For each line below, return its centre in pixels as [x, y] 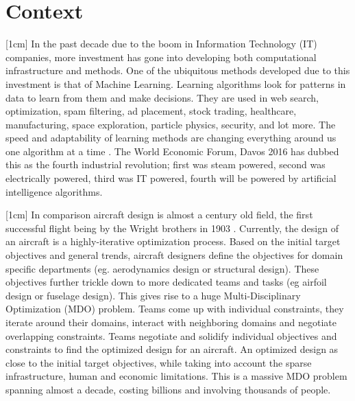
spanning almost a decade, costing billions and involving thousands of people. [168, 389]
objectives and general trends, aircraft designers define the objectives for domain [174, 255]
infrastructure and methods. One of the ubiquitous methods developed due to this [178, 70]
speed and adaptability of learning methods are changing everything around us [171, 138]
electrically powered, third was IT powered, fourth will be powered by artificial [171, 178]
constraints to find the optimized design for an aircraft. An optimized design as [172, 349]
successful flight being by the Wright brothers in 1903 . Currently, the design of [172, 228]
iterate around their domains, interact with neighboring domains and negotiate [171, 322]
